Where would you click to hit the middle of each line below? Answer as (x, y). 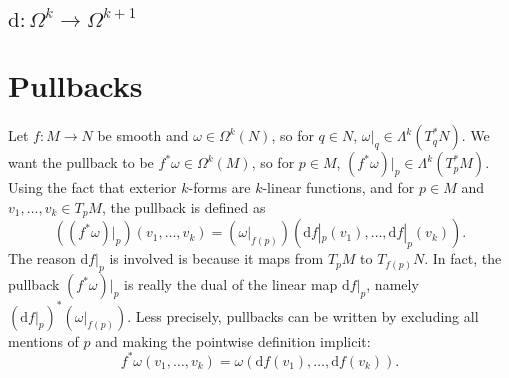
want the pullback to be (81, 162)
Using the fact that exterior (92, 187)
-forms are (219, 187)
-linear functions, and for (338, 187)
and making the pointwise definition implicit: (233, 340)
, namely (392, 284)
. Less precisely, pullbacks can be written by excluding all (303, 315)
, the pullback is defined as (183, 206)
